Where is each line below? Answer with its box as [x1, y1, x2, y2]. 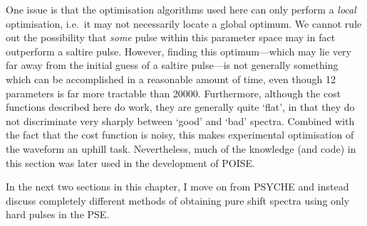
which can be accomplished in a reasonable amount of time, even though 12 [6, 71, 336, 86]
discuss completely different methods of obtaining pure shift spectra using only [6, 193, 350, 208]
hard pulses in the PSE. [6, 207, 110, 222]
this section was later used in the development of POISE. [6, 155, 255, 170]
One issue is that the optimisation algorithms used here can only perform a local [6, 2, 356, 16]
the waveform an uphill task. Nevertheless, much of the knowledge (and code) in [6, 141, 356, 156]
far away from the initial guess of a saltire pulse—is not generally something [6, 58, 338, 72]
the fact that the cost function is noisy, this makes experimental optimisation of [6, 127, 354, 142]
